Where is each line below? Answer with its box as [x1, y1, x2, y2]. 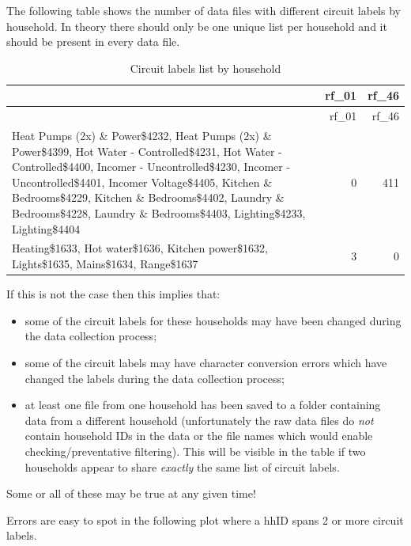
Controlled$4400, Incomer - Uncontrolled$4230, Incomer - [12, 158, 291, 175]
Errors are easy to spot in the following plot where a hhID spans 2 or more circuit [6, 511, 404, 528]
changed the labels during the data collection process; [25, 370, 285, 386]
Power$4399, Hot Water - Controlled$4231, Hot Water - [12, 142, 282, 159]
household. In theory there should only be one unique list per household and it [6, 17, 387, 34]
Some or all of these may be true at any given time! [6, 485, 256, 502]
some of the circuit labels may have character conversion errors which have [25, 354, 387, 370]
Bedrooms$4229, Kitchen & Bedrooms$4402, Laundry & [12, 189, 285, 206]
